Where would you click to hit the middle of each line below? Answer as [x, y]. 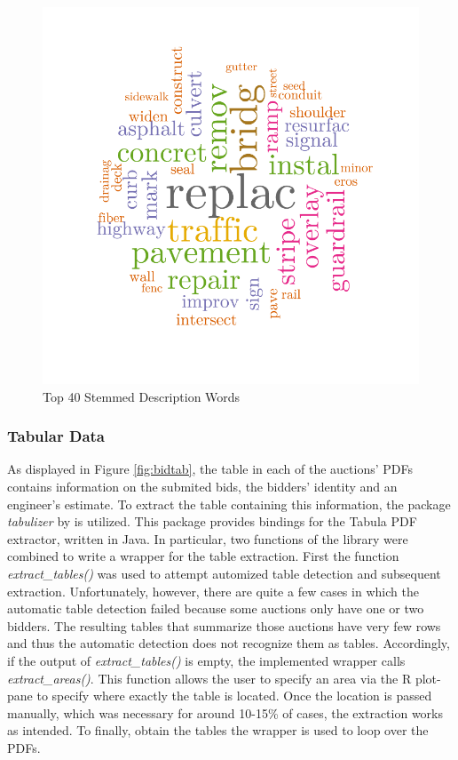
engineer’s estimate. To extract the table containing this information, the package [229, 504]
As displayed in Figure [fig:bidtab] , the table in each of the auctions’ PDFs [210, 469]
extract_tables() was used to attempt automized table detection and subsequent [224, 573]
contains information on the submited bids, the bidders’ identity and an [202, 486]
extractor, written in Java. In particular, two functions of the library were [208, 538]
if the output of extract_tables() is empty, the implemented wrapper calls [206, 660]
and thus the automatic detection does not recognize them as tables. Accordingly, [229, 643]
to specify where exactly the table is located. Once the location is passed [234, 696]
